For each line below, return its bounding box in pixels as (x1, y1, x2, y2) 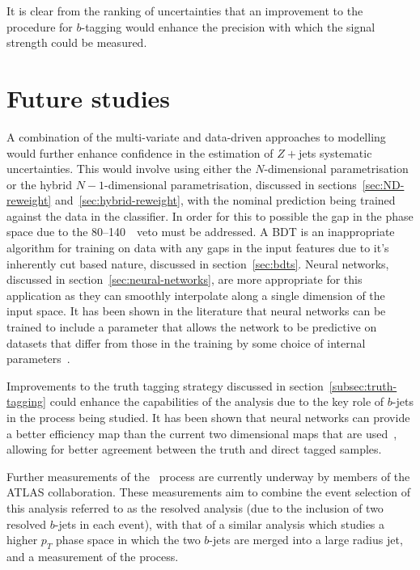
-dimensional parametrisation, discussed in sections (104, 175, 357, 192)
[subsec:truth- (329, 377, 397, 394)
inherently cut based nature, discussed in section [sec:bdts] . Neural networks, (6, 255, 389, 272)
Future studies (6, 81, 171, 114)
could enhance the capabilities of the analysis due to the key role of (49, 393, 384, 410)
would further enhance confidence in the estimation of (6, 144, 274, 161)
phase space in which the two (56, 531, 201, 548)
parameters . (6, 350, 70, 367)
